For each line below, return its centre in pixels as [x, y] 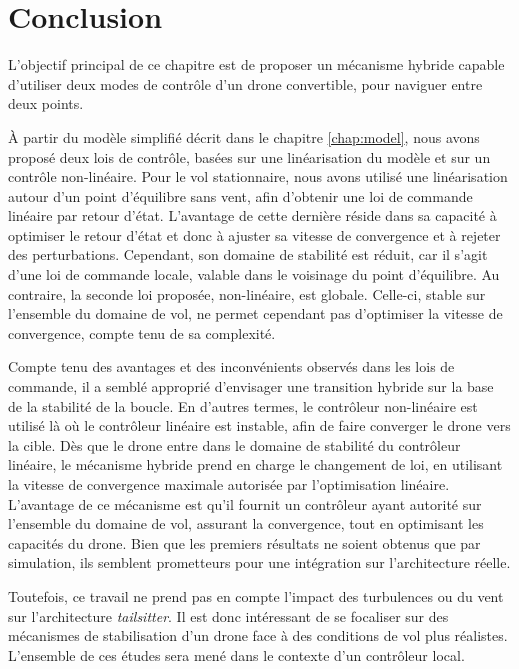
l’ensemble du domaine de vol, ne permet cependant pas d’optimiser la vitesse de [255, 313]
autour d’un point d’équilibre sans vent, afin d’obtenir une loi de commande [240, 195]
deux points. [46, 103]
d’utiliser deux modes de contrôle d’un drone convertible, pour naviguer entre [245, 83]
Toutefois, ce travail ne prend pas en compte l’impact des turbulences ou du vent [256, 595]
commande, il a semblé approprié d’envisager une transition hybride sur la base [251, 386]
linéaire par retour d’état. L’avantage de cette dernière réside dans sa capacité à [252, 215]
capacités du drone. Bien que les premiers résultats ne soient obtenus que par [244, 542]
